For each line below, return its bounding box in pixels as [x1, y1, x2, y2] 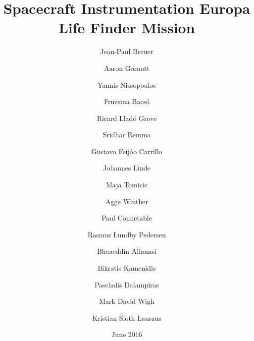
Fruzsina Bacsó [104, 96, 150, 107]
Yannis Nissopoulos [98, 79, 156, 90]
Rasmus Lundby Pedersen [88, 229, 166, 239]
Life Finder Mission [58, 17, 195, 38]
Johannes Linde [103, 163, 151, 173]
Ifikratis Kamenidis [98, 263, 156, 273]
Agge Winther [105, 196, 148, 206]
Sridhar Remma [102, 129, 151, 140]
